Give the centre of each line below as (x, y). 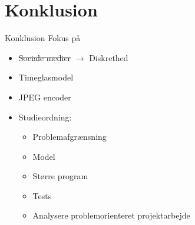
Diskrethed (109, 57)
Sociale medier (45, 57)
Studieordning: (45, 117)
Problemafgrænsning (70, 137)
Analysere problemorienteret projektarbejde (111, 215)
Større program (60, 176)
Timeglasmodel (46, 77)
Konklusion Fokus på (43, 38)
